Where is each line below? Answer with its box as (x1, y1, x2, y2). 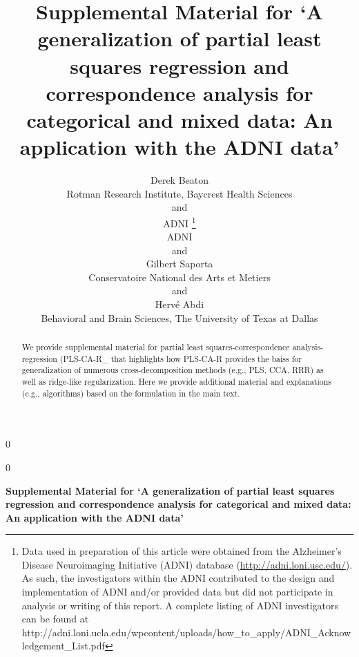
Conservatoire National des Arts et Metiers (88, 269, 271, 284)
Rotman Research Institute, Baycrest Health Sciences (66, 186, 293, 200)
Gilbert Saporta (146, 256, 213, 271)
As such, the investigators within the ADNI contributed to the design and (21, 571, 335, 585)
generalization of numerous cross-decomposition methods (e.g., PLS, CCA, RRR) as (21, 364, 324, 376)
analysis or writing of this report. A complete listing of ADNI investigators (21, 598, 338, 612)
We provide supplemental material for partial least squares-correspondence (21, 341, 290, 353)
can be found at (21, 611, 89, 626)
